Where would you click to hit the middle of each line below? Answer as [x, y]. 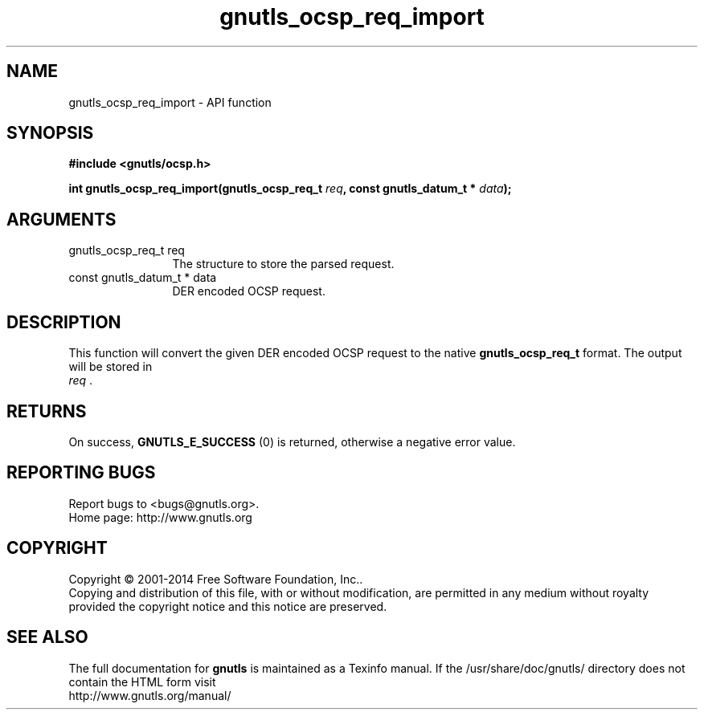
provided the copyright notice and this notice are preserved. [228, 606]
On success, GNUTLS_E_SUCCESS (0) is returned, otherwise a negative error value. [292, 441]
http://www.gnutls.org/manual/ [150, 695]
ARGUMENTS [61, 219]
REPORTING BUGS [81, 473]
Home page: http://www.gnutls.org [160, 517]
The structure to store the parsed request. [283, 264]
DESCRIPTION [64, 322]
